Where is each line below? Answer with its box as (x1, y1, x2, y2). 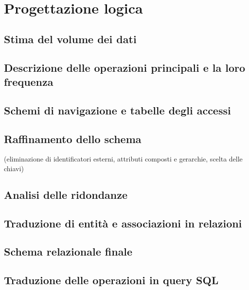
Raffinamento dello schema (4, 131, 142, 146)
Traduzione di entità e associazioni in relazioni (4, 215, 242, 230)
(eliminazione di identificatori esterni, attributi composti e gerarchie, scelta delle (4, 154, 243, 164)
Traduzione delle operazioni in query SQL (4, 273, 219, 288)
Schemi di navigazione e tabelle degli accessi (4, 102, 231, 117)
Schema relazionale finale (4, 244, 133, 259)
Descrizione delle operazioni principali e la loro (4, 60, 246, 75)
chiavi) (4, 163, 24, 173)
